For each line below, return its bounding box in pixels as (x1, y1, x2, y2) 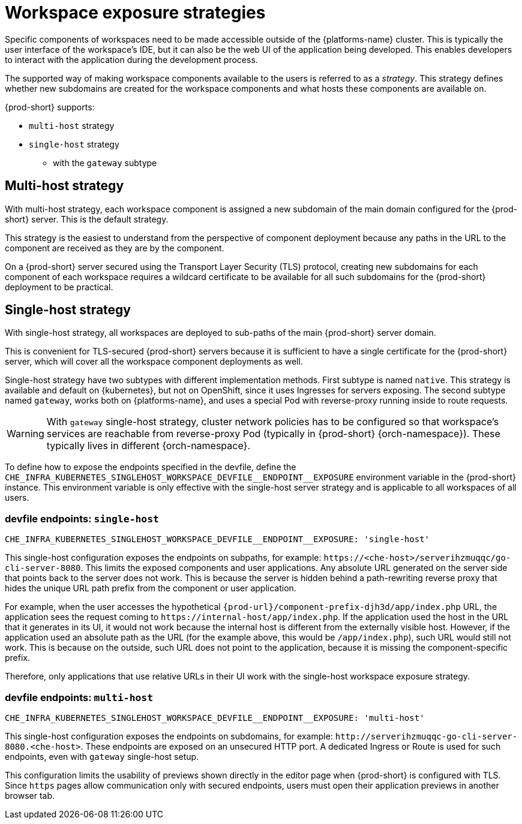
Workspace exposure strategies (5, 2, 266, 23)
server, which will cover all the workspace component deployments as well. (5, 356, 303, 367)
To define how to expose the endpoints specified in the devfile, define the (5, 462, 296, 473)
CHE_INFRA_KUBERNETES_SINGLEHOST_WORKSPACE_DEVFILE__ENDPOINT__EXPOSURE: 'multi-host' (5, 712, 425, 723)
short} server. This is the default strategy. (5, 213, 169, 224)
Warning (7, 428, 44, 440)
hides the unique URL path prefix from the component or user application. (5, 583, 296, 594)
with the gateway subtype (53, 157, 157, 168)
